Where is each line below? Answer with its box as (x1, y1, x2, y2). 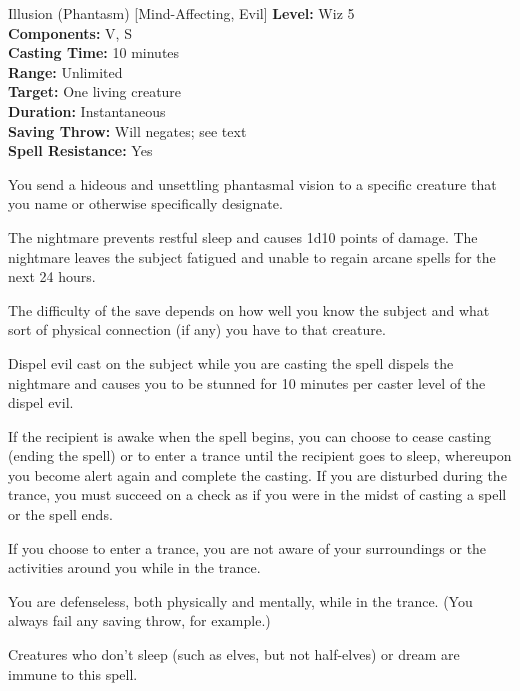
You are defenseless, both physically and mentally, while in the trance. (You (8, 590, 473, 611)
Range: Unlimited (8, 61, 123, 82)
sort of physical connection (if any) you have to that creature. (8, 319, 386, 340)
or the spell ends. (8, 504, 113, 525)
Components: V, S (8, 22, 132, 43)
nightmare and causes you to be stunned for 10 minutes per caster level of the (8, 372, 486, 393)
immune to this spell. (8, 663, 138, 684)
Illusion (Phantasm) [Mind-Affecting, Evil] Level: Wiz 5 (8, 3, 355, 23)
